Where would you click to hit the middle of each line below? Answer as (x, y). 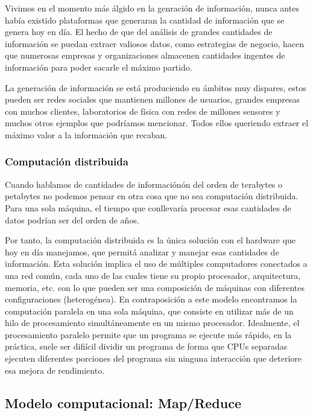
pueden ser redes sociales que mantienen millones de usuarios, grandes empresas (152, 99)
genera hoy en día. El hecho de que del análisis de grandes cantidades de (139, 32)
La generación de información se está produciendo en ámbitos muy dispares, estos (156, 87)
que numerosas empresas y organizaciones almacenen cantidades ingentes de (145, 55)
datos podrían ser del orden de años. (72, 219)
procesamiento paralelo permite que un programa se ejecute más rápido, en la (148, 334)
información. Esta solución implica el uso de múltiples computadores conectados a (156, 264)
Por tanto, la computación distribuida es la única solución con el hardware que (150, 240)
